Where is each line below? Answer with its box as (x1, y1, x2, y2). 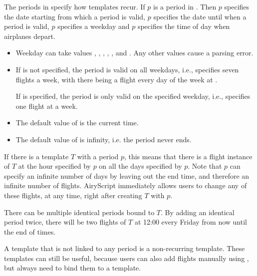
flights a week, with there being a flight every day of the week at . (15, 74, 218, 84)
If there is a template (4, 151, 69, 161)
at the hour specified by (18, 161, 91, 171)
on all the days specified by (99, 161, 182, 171)
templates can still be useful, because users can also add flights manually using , (4, 253, 249, 263)
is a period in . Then (153, 1, 217, 11)
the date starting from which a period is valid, (4, 11, 146, 21)
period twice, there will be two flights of (4, 217, 126, 227)
